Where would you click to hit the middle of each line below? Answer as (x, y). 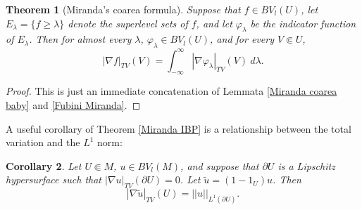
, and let (214, 23)
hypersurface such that (54, 179)
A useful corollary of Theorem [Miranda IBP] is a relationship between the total (179, 128)
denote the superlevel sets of (128, 23)
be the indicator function (303, 23)
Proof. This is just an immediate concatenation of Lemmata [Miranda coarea (171, 91)
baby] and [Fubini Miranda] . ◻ (73, 105)
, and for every (242, 39)
